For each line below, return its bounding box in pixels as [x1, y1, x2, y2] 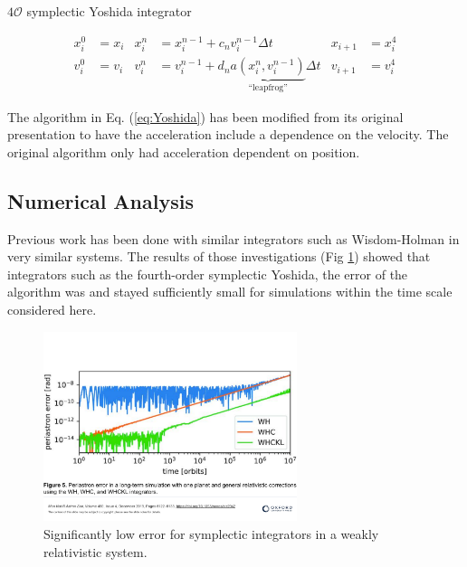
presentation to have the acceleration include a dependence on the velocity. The [7, 125, 449, 144]
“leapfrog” [248, 83, 288, 93]
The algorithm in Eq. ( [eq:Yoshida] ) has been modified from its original [7, 107, 404, 126]
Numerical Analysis [7, 186, 194, 214]
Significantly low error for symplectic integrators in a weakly [43, 524, 379, 543]
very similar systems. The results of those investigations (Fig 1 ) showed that [7, 247, 431, 266]
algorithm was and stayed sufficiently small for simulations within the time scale [7, 282, 453, 301]
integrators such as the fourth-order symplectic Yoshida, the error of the [7, 264, 408, 283]
